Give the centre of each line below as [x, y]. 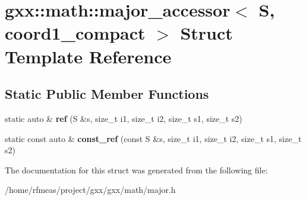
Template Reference [88, 56]
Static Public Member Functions [107, 94]
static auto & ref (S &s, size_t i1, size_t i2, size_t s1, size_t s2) [124, 118]
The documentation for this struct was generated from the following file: [136, 170]
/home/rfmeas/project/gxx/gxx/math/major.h [90, 190]
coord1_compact [75, 33]
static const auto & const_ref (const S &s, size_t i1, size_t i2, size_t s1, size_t [153, 138]
